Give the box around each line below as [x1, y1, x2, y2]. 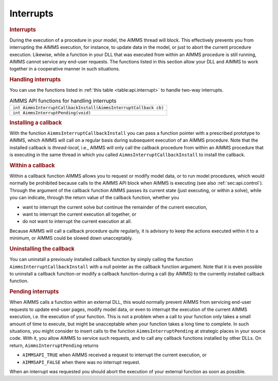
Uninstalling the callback [9, 245, 75, 252]
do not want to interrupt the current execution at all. [22, 218, 132, 224]
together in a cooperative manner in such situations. [9, 66, 120, 72]
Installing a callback [9, 119, 62, 126]
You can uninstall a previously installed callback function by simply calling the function [9, 256, 193, 263]
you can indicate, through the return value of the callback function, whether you [9, 195, 180, 201]
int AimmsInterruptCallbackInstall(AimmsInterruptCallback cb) [12, 105, 164, 111]
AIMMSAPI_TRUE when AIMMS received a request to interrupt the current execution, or [22, 352, 207, 358]
